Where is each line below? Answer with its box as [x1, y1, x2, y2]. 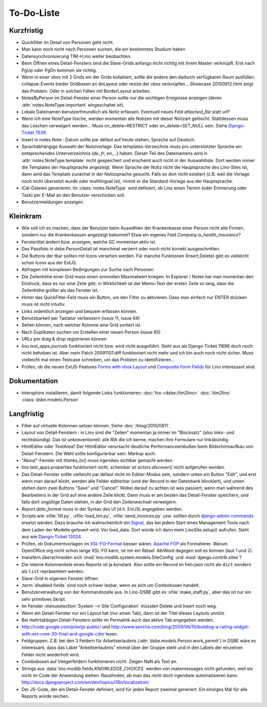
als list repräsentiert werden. [21, 568, 85, 575]
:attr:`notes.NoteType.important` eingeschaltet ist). [21, 102, 125, 108]
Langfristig [9, 410, 44, 418]
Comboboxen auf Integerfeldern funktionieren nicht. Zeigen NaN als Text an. [21, 658, 178, 664]
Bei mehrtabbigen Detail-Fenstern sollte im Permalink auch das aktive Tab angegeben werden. [21, 617, 215, 623]
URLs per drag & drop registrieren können [21, 336, 107, 342]
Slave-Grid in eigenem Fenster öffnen [21, 575, 98, 581]
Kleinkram [9, 212, 42, 220]
